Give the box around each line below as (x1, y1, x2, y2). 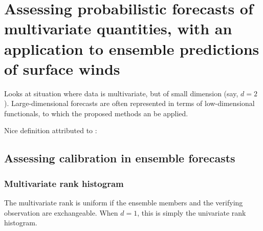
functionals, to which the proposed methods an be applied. (4, 108, 188, 118)
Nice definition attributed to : (4, 125, 97, 136)
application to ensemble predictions (4, 38, 259, 59)
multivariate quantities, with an (4, 18, 232, 39)
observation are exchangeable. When (4, 207, 118, 218)
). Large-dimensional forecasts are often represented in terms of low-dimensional (4, 98, 255, 109)
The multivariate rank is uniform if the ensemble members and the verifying (4, 197, 243, 208)
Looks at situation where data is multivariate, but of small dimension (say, (4, 88, 238, 98)
